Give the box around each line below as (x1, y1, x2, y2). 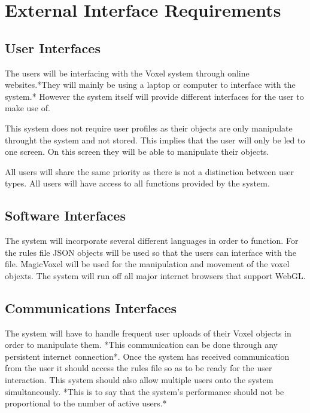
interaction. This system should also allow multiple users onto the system (5, 374, 273, 386)
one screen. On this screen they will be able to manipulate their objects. (5, 145, 269, 158)
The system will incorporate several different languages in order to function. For (5, 234, 299, 247)
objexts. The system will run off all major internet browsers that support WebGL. (5, 269, 306, 282)
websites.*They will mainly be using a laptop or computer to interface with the (5, 78, 296, 91)
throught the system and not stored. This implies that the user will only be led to (5, 133, 305, 146)
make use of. (5, 102, 50, 114)
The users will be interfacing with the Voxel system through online (5, 66, 250, 79)
